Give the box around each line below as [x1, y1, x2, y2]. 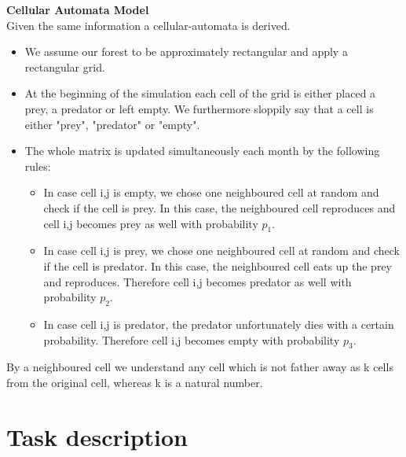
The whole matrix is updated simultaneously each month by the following [24, 142, 380, 159]
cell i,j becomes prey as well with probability [43, 215, 258, 231]
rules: [24, 157, 51, 174]
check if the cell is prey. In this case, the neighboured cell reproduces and [43, 199, 396, 216]
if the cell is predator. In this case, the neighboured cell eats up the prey [43, 257, 392, 274]
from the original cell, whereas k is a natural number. [6, 374, 263, 390]
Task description [6, 420, 188, 452]
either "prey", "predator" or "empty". [24, 116, 200, 132]
